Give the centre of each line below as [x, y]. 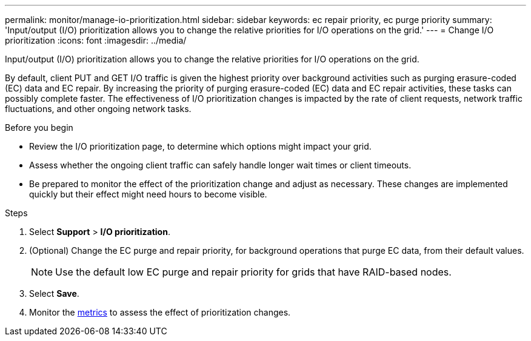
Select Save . [54, 293]
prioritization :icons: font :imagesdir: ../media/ [96, 40]
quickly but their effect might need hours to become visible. [148, 194]
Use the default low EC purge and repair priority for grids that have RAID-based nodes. [253, 272]
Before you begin [39, 127]
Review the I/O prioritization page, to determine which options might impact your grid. [200, 146]
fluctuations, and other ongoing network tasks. [98, 109]
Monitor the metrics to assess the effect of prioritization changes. [160, 312]
